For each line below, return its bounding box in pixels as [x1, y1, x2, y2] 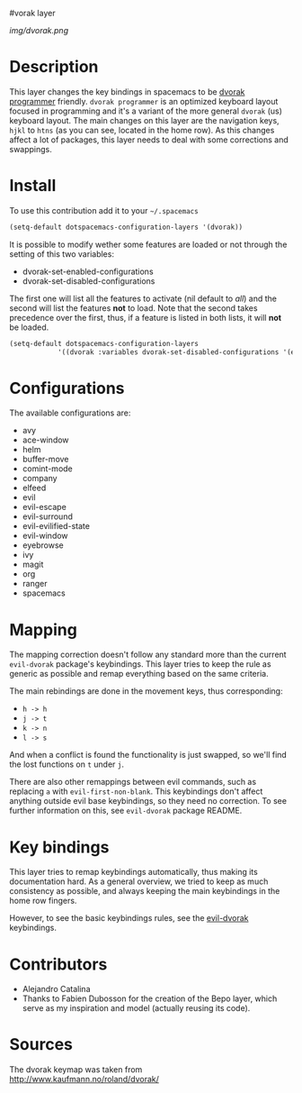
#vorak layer [9, 8, 56, 18]
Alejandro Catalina [22, 984, 91, 995]
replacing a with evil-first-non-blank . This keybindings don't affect [9, 786, 263, 797]
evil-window [22, 531, 69, 542]
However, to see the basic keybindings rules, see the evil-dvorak [9, 913, 249, 924]
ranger [22, 578, 48, 589]
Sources [9, 1034, 74, 1055]
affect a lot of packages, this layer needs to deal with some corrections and [9, 134, 289, 145]
